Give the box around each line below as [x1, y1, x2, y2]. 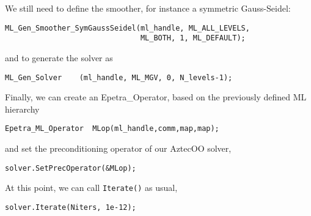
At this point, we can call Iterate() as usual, [5, 181, 178, 194]
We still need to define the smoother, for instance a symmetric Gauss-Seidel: [5, 2, 291, 14]
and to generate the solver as [5, 51, 113, 64]
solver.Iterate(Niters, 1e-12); [5, 203, 136, 212]
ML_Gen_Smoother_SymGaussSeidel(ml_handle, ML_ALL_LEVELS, [5, 23, 250, 32]
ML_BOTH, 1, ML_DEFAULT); [140, 34, 246, 43]
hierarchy [5, 102, 40, 115]
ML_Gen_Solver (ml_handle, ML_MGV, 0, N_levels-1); [5, 73, 233, 82]
